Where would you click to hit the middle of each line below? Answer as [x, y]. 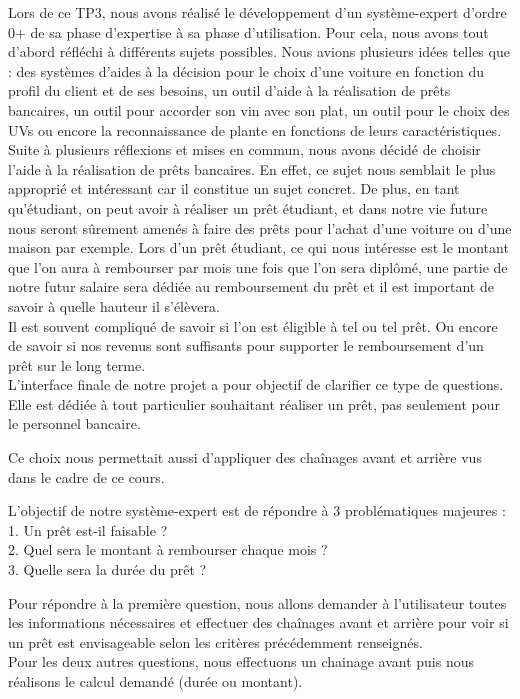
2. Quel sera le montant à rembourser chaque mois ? [168, 549]
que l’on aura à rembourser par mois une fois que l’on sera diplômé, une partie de [258, 266]
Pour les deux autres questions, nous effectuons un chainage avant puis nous [241, 661]
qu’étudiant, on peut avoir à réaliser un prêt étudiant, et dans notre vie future [248, 207]
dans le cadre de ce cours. [86, 476]
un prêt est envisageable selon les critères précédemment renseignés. [215, 641]
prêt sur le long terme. [77, 364]
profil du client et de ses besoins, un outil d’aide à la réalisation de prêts [229, 90]
